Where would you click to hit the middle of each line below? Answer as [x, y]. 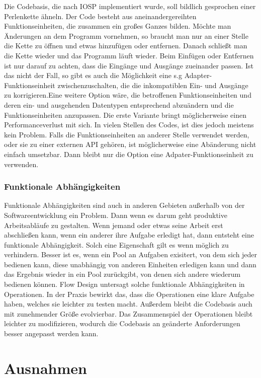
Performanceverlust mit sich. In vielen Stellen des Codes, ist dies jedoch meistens [129, 125]
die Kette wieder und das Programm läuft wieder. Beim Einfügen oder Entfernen [129, 55]
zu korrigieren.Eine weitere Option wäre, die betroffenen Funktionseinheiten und [128, 95]
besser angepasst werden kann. [51, 333]
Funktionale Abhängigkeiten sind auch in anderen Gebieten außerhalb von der [124, 205]
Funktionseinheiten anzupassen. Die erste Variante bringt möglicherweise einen [125, 115]
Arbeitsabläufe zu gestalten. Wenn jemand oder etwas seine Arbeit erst [114, 225]
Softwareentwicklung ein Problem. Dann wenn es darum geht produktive [116, 215]
